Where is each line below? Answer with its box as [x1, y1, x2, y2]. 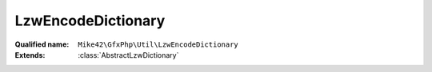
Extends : [14, 50, 46, 59]
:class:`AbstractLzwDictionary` [78, 50, 179, 59]
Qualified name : [14, 40, 70, 49]
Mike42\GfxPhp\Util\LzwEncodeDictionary [78, 40, 239, 49]
